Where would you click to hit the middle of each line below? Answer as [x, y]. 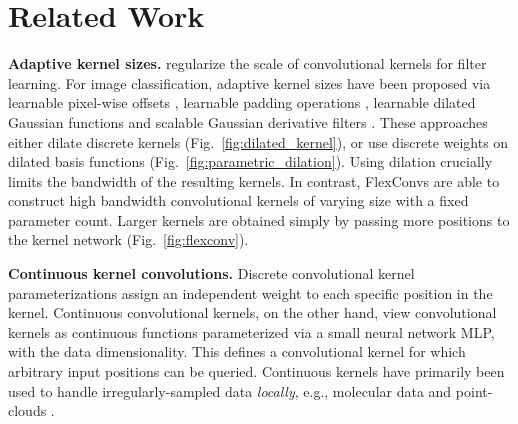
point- [474, 390]
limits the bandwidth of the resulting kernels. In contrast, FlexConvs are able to [254, 180]
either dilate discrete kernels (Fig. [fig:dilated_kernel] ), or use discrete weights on [258, 141]
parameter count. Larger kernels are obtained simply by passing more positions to [259, 219]
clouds [27, 410]
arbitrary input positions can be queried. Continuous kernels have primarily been [256, 371]
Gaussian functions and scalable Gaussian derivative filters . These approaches [248, 121]
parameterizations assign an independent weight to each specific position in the [250, 292]
